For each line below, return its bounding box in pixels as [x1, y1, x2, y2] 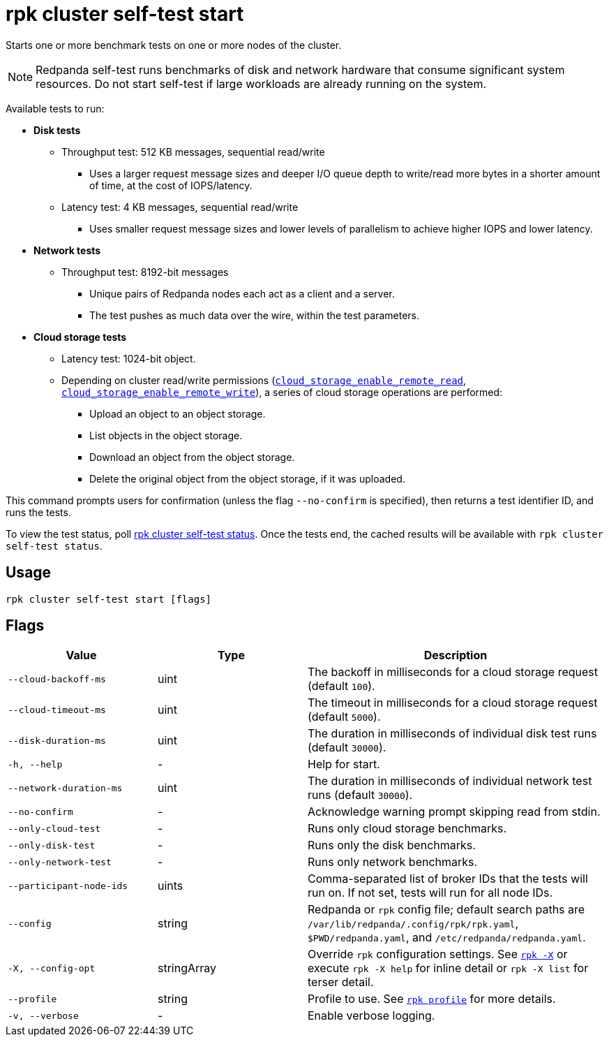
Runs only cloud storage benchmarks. [308, 821, 507, 836]
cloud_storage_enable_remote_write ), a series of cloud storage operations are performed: [61, 386, 503, 398]
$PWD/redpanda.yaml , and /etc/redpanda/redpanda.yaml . [308, 930, 586, 945]
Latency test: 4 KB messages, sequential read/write [61, 200, 299, 213]
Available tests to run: [6, 102, 105, 115]
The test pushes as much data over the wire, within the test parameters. [89, 309, 420, 321]
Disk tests [33, 124, 81, 136]
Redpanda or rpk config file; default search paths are [308, 902, 585, 917]
